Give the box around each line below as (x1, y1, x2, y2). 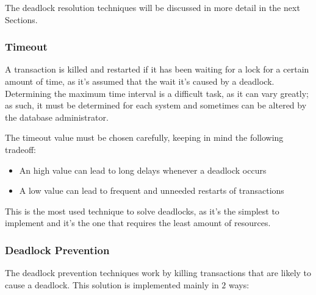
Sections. (5, 13, 38, 26)
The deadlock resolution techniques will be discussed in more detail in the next (5, 1, 300, 13)
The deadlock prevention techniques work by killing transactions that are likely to (5, 266, 312, 279)
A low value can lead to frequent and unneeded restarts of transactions (19, 184, 284, 197)
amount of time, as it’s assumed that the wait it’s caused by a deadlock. (5, 75, 275, 87)
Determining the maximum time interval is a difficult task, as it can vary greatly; (5, 87, 309, 99)
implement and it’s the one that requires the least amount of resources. (5, 216, 271, 229)
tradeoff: (5, 143, 36, 155)
